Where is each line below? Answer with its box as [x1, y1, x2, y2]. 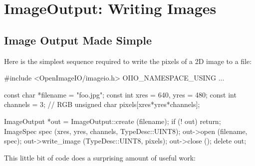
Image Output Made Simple [4, 32, 152, 47]
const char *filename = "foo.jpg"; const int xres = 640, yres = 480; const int [4, 89, 237, 99]
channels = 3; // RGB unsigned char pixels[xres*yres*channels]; [4, 99, 200, 109]
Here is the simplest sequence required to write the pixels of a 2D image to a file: [4, 55, 252, 66]
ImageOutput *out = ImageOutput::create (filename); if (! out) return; [4, 115, 221, 126]
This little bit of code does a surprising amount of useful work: [4, 152, 196, 162]
